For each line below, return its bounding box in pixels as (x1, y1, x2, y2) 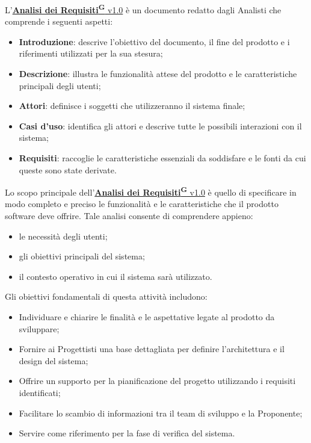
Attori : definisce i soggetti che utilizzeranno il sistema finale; (19, 99, 245, 112)
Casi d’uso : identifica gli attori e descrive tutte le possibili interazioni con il (19, 119, 302, 132)
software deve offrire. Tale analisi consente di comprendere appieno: (5, 209, 253, 222)
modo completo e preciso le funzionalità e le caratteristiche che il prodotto (5, 197, 279, 210)
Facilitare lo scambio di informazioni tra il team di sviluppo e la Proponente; (19, 406, 303, 419)
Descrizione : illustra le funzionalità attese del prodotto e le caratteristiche (19, 67, 297, 80)
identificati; (19, 386, 61, 398)
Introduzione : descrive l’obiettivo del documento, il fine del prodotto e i (19, 35, 290, 48)
